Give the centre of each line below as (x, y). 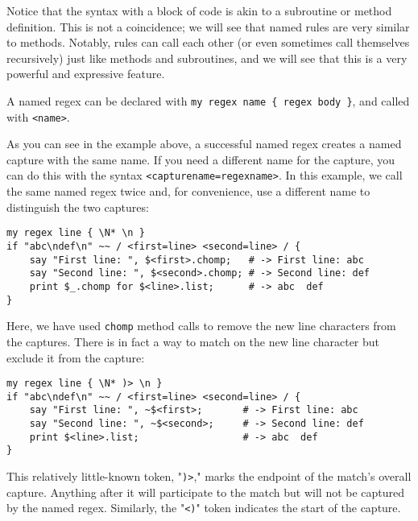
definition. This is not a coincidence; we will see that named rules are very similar (208, 26)
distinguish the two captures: (78, 207)
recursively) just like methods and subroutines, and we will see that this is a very (207, 58)
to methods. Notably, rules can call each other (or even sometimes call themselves (208, 42)
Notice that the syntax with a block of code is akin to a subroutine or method (199, 10)
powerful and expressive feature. (86, 74)
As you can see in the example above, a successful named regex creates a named (204, 144)
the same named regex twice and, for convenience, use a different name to (188, 191)
